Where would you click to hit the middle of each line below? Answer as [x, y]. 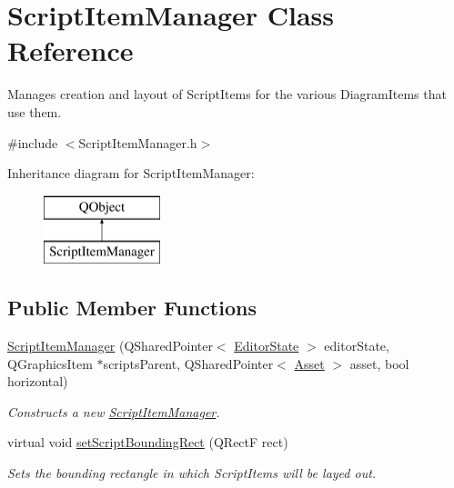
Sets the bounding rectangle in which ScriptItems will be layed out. [192, 473]
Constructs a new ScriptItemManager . [114, 411]
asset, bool [379, 363]
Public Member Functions [132, 308]
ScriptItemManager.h [138, 142]
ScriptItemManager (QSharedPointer [110, 346]
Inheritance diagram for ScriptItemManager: [131, 173]
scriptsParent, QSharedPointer [188, 363]
